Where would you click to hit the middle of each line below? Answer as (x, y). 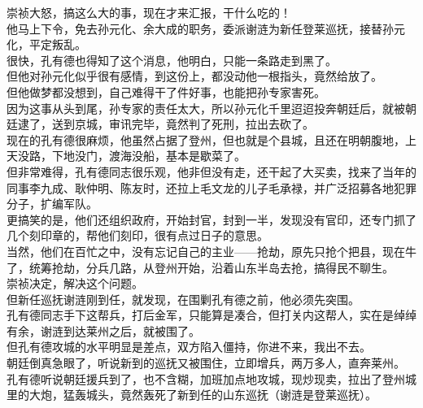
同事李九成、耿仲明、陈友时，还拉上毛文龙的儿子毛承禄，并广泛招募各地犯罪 (211, 187)
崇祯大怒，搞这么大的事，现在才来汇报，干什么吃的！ (149, 12)
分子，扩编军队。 (52, 204)
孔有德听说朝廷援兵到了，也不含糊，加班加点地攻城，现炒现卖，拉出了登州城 (211, 378)
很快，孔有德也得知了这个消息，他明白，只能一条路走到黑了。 (172, 60)
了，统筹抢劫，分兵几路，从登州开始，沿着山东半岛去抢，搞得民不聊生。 (200, 267)
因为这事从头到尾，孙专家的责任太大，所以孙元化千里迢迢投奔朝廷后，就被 (206, 108)
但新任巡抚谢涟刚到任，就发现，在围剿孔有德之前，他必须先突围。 (183, 299)
